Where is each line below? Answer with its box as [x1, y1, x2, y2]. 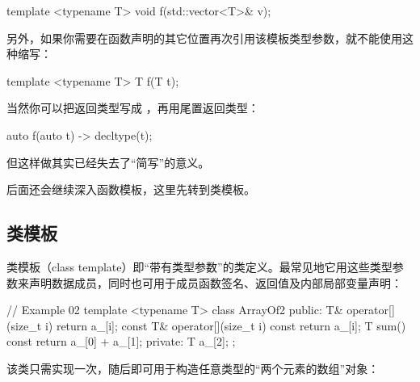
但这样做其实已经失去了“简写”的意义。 [6, 153, 210, 170]
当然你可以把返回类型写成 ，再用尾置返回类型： [6, 99, 259, 116]
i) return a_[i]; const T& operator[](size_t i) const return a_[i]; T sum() [44, 317, 406, 334]
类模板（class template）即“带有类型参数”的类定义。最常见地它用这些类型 [6, 258, 393, 275]
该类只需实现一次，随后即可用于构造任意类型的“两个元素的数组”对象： [6, 359, 380, 376]
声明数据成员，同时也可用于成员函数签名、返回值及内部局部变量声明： [28, 274, 402, 291]
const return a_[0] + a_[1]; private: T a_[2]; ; [6, 333, 236, 350]
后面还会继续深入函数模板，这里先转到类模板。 [6, 181, 255, 198]
